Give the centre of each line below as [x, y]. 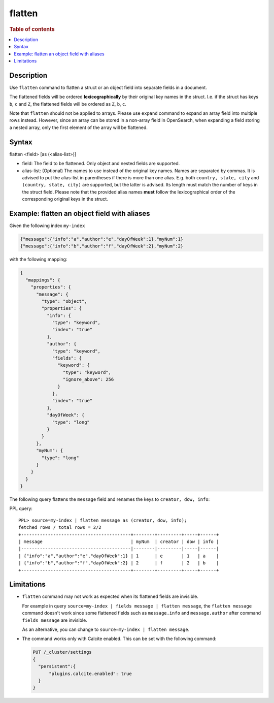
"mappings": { [43, 280]
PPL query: [21, 508]
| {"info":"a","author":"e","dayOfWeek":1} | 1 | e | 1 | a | [119, 556]
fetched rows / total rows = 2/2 [60, 528]
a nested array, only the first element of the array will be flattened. [79, 127]
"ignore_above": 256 [88, 379]
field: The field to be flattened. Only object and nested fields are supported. [101, 164]
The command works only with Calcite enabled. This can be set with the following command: [119, 639]
